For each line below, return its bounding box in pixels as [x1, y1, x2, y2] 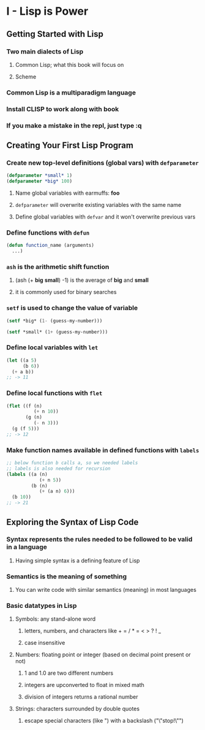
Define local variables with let [6, 343, 99, 352]
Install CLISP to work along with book [6, 104, 119, 113]
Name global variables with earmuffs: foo [15, 189, 120, 197]
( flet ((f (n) [6, 403, 43, 409]
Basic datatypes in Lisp [6, 602, 77, 610]
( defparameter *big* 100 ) [6, 178, 72, 185]
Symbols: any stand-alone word [15, 615, 96, 623]
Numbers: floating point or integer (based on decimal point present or [15, 651, 191, 658]
